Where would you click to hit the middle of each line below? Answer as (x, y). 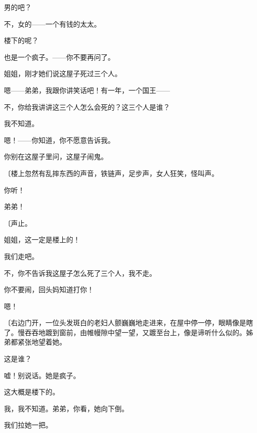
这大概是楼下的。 (32, 392)
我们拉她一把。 (28, 425)
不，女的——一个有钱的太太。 (52, 23)
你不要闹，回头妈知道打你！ (49, 289)
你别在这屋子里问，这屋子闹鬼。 (56, 156)
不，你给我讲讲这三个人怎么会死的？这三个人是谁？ (87, 107)
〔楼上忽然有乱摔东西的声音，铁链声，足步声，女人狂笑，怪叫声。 (111, 173)
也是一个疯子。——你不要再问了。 (59, 57)
